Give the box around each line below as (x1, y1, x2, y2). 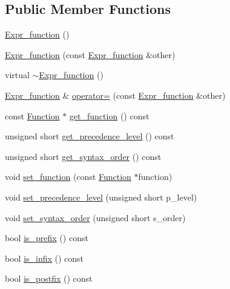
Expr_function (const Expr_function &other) (5, 48, 176, 61)
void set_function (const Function (5, 170, 131, 183)
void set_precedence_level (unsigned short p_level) (5, 190, 197, 203)
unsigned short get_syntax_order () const (5, 150, 162, 162)
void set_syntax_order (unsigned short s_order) (5, 211, 186, 224)
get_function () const (69, 109, 149, 122)
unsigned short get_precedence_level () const (5, 130, 174, 142)
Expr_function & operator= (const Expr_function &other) (5, 88, 226, 101)
